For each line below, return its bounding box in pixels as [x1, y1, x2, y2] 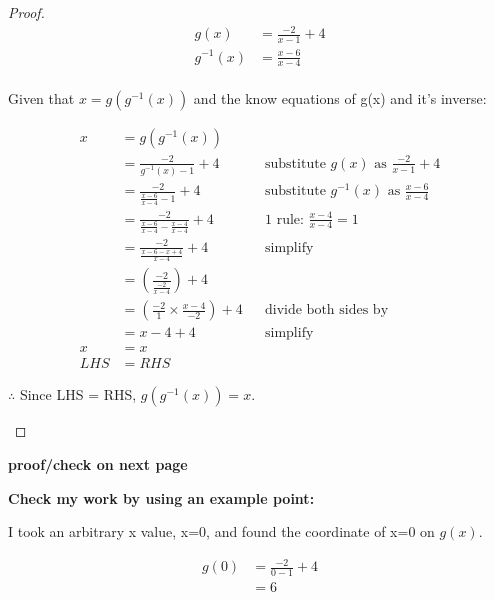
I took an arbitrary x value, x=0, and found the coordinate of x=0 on [8, 521, 435, 542]
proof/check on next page [8, 454, 188, 475]
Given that [8, 88, 75, 109]
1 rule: [265, 212, 304, 227]
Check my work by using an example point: [8, 487, 315, 508]
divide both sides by [265, 303, 389, 318]
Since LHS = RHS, [19, 384, 137, 405]
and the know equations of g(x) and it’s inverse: [193, 88, 487, 109]
